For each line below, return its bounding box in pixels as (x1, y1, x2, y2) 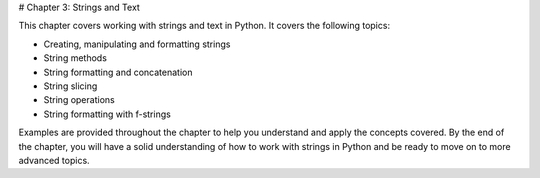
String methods (43, 52, 107, 64)
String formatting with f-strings (43, 108, 172, 120)
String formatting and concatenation (43, 66, 193, 78)
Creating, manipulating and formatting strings (43, 38, 231, 50)
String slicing (43, 80, 98, 92)
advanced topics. (18, 154, 90, 166)
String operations (43, 94, 115, 106)
